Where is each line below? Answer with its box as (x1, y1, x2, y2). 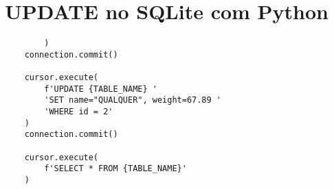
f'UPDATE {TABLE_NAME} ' (44, 84, 157, 94)
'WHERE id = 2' (44, 107, 113, 117)
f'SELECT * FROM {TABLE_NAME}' (44, 164, 187, 174)
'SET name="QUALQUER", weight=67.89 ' (44, 95, 221, 105)
